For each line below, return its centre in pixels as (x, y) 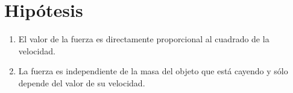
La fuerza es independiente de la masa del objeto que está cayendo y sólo (153, 71)
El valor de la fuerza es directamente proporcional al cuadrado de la (144, 39)
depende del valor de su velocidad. (82, 82)
